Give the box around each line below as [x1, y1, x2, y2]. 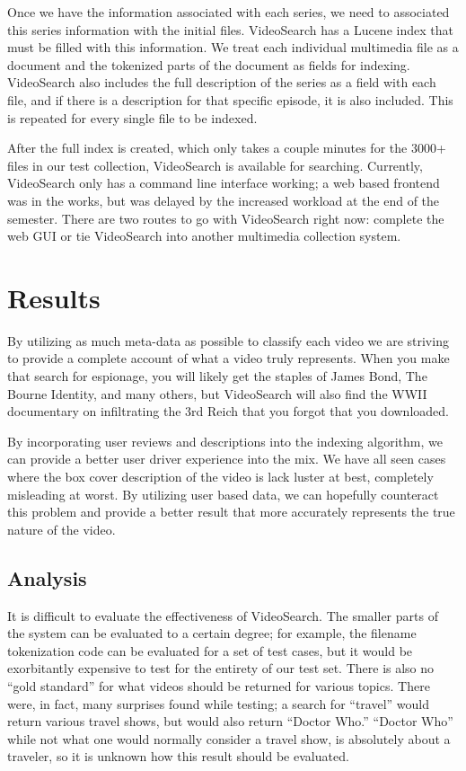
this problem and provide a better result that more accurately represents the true [7, 502, 455, 521]
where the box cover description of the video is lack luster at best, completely [7, 467, 434, 485]
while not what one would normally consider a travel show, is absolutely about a [7, 729, 451, 748]
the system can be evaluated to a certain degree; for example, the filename [7, 624, 417, 642]
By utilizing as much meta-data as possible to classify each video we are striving [7, 331, 449, 350]
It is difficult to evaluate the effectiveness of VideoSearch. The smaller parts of [7, 606, 438, 625]
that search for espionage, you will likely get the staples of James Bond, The [7, 367, 427, 385]
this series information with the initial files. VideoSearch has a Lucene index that [7, 20, 453, 39]
